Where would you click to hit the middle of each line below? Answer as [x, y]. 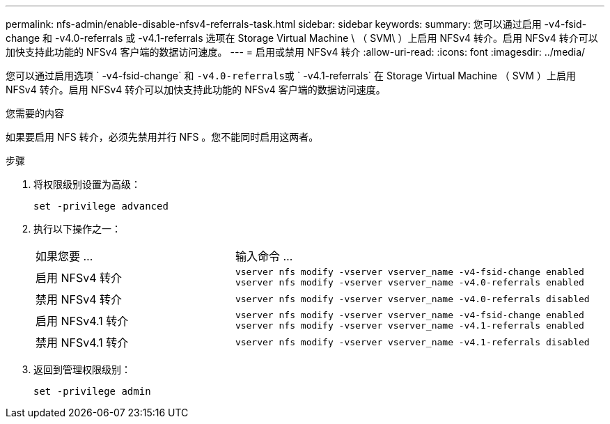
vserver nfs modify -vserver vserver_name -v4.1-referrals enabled [409, 325]
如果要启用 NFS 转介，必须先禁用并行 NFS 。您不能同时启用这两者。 [162, 137]
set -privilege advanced [101, 206]
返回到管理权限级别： [82, 369]
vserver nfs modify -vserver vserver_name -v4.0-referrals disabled [412, 299]
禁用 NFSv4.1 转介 [82, 343]
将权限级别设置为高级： [87, 184]
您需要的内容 [35, 113]
